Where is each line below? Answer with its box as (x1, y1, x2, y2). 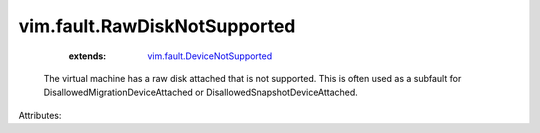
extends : (68, 50, 107, 62)
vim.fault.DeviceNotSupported (147, 50, 273, 62)
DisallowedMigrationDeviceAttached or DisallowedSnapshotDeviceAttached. (43, 86, 359, 99)
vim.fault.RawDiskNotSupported (18, 15, 296, 37)
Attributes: (18, 109, 62, 121)
